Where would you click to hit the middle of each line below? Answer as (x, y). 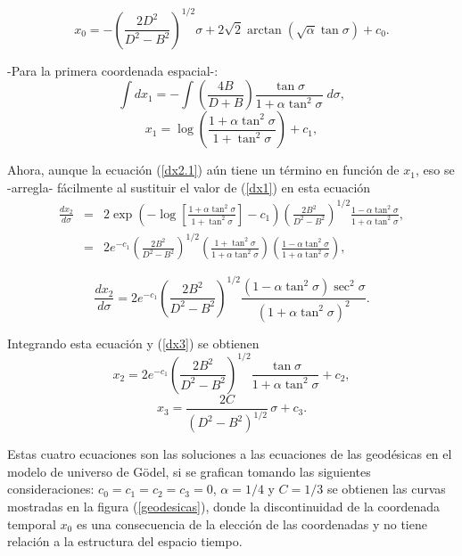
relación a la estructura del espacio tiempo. (125, 541)
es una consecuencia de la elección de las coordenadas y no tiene (252, 523)
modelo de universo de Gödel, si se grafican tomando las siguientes (189, 471)
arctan (264, 30)
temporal (32, 523)
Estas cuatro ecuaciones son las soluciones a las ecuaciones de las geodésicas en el (230, 454)
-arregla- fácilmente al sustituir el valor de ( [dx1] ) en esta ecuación (189, 187)
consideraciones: (51, 489)
